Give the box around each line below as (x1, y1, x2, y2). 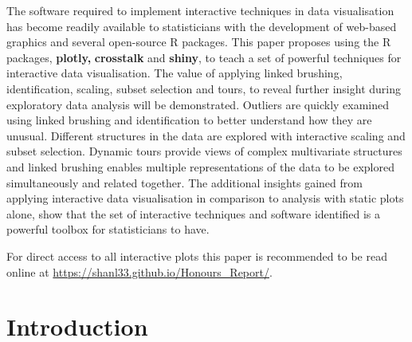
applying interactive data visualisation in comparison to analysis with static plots (6, 190, 404, 206)
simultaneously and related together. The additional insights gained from (6, 174, 363, 191)
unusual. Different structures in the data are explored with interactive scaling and (6, 127, 406, 143)
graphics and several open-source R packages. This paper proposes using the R (6, 33, 391, 50)
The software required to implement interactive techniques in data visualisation (6, 2, 394, 18)
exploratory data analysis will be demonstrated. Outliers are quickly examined (6, 96, 390, 112)
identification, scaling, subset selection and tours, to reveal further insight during (6, 80, 401, 96)
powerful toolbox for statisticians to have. (6, 221, 210, 238)
